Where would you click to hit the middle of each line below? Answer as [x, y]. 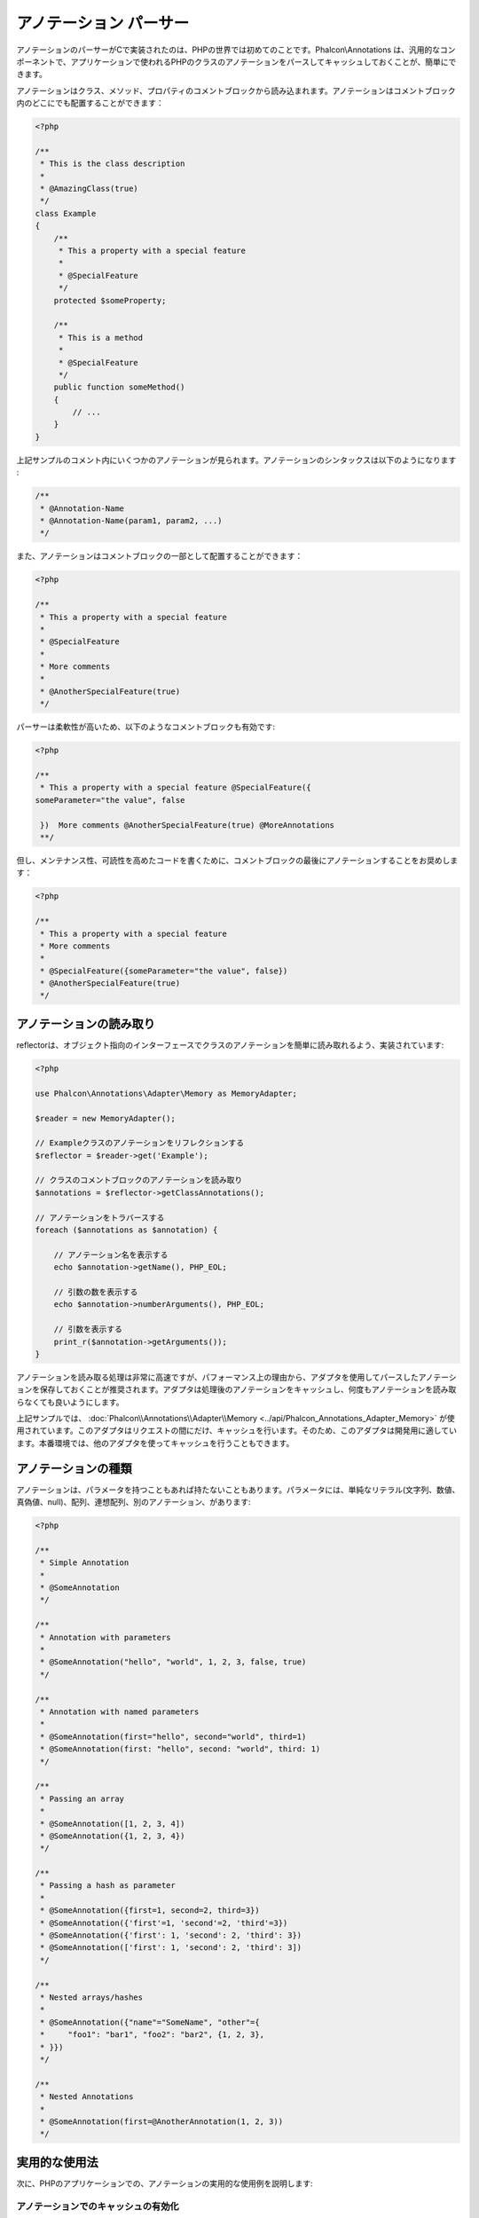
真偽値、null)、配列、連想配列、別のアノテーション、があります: [134, 1502]
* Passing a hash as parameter [108, 1886]
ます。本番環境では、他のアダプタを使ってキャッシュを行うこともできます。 [155, 1443]
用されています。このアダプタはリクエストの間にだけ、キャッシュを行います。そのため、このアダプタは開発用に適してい [236, 1431]
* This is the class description [113, 164]
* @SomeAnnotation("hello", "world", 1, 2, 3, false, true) [173, 1662]
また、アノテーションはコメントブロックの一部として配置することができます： [160, 556]
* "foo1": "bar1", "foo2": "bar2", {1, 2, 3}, [153, 2035]
